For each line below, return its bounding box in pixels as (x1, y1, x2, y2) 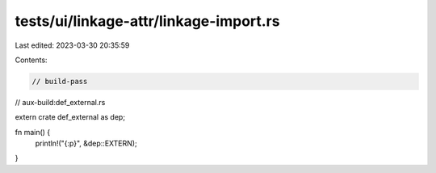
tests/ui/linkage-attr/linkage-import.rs (15, 12, 280, 30)
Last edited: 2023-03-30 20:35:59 (15, 40, 130, 50)
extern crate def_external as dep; (15, 112, 125, 122)
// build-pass (31, 77, 88, 86)
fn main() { (15, 127, 51, 137)
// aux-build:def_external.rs (15, 97, 106, 107)
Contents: (15, 55, 48, 65)
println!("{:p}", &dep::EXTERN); (35, 138, 137, 149)
